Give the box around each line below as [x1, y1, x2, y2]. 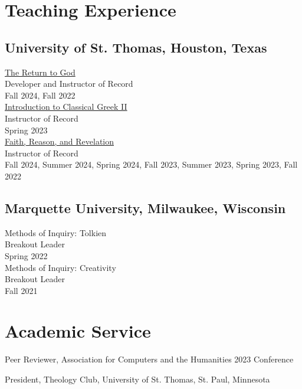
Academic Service [5, 319, 151, 343]
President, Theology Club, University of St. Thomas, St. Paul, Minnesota [5, 373, 270, 385]
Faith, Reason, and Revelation [5, 135, 114, 148]
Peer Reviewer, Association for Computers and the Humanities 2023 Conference [5, 353, 294, 365]
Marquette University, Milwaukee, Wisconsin [5, 198, 286, 217]
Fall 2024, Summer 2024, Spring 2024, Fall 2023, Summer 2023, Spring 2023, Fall [5, 158, 298, 171]
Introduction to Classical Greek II [5, 100, 127, 113]
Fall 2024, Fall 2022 [5, 89, 75, 101]
